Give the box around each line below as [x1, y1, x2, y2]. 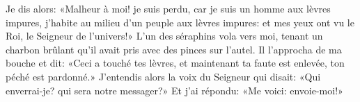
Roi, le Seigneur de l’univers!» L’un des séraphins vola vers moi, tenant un [6, 28, 323, 43]
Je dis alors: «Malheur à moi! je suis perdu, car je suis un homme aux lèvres [6, 1, 331, 15]
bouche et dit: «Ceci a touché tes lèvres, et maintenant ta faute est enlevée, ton [6, 56, 345, 70]
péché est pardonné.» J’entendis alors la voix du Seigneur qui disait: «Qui [6, 69, 321, 83]
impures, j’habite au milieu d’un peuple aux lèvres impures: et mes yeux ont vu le [6, 15, 354, 29]
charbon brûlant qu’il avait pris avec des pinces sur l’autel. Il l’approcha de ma [6, 42, 342, 56]
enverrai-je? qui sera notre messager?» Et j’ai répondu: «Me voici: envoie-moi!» [6, 83, 343, 97]
